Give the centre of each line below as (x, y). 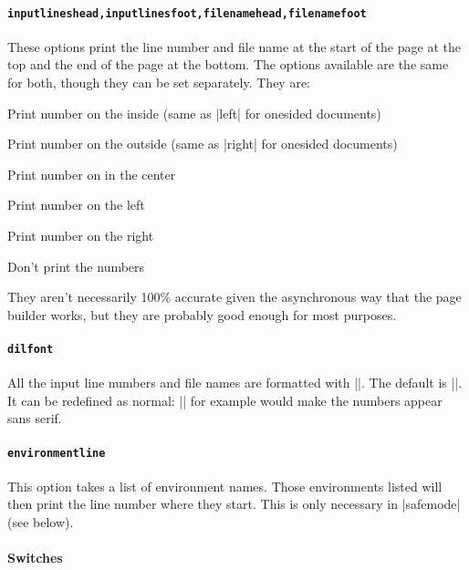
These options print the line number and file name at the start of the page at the (234, 46)
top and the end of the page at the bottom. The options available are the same (228, 64)
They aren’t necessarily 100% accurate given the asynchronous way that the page (234, 297)
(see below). (41, 522)
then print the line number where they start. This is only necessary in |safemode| (234, 504)
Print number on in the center (92, 174)
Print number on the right (81, 236)
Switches (35, 558)
